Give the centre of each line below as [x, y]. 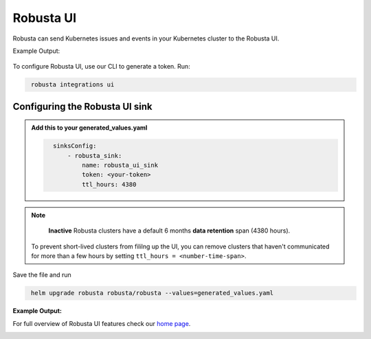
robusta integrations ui [73, 85]
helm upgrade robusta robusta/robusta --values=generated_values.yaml [153, 293]
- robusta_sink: [95, 155]
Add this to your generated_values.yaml [89, 128]
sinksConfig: [75, 146]
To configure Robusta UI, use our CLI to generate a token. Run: [101, 67]
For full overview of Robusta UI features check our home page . [102, 323]
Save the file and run [42, 275]
